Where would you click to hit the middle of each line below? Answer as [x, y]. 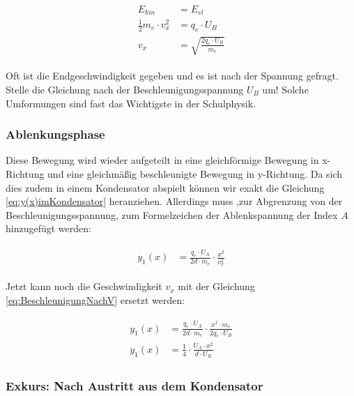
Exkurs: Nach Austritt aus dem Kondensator [134, 385]
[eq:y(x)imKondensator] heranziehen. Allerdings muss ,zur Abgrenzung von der [174, 201]
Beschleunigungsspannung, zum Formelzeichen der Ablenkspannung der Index [172, 214]
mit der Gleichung [216, 286]
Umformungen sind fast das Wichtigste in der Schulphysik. [131, 103]
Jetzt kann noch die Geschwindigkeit [84, 286]
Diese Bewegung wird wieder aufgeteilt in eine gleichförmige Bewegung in [162, 160]
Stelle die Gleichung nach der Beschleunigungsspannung [125, 90]
